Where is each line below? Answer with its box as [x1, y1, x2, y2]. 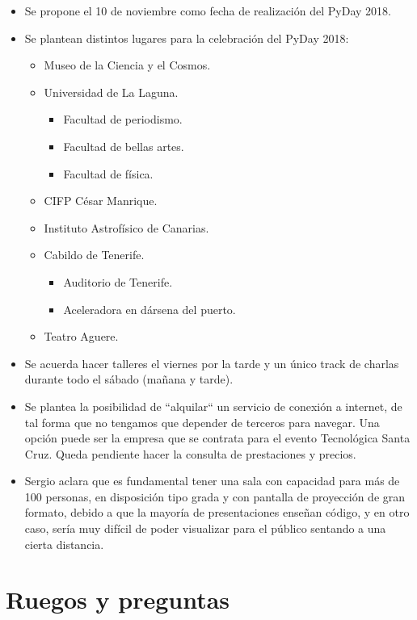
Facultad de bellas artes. [63, 137, 184, 154]
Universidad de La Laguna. [44, 83, 179, 100]
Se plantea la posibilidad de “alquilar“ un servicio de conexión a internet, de [24, 397, 402, 414]
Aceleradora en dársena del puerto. [63, 300, 236, 317]
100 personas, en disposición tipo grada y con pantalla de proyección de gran [24, 488, 406, 505]
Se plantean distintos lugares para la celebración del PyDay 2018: [24, 29, 349, 46]
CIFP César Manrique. [44, 192, 158, 209]
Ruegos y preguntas [6, 583, 230, 616]
